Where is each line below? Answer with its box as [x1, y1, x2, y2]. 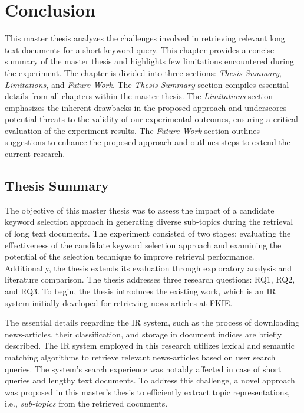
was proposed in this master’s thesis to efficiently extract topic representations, [5, 385, 290, 398]
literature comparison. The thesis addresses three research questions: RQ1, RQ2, [5, 273, 295, 286]
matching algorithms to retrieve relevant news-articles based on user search [5, 350, 276, 363]
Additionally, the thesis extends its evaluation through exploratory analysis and [5, 261, 292, 274]
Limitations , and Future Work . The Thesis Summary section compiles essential [5, 78, 289, 90]
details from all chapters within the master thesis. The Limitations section [5, 90, 273, 102]
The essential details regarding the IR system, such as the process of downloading [5, 316, 299, 329]
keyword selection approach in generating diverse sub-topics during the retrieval [5, 215, 293, 228]
